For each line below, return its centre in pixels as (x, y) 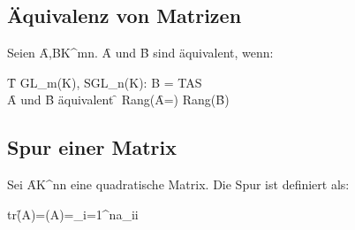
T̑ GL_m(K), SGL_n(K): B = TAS (105, 82)
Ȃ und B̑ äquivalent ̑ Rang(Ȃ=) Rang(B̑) (118, 100)
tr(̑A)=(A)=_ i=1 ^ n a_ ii (73, 214)
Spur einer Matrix (92, 147)
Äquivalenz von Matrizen (125, 15)
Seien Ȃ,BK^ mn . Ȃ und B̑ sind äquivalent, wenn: (140, 53)
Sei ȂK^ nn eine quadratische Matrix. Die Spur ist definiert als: (178, 184)
